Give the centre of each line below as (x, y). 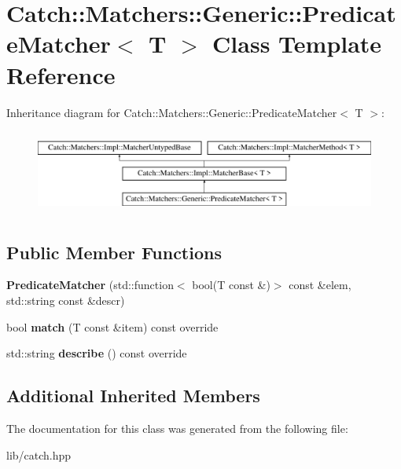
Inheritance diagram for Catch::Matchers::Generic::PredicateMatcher (172, 112)
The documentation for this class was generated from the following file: (177, 428)
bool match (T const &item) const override (112, 326)
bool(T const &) (231, 285)
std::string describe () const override (97, 353)
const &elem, (320, 285)
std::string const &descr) (66, 300)
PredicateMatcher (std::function (90, 285)
